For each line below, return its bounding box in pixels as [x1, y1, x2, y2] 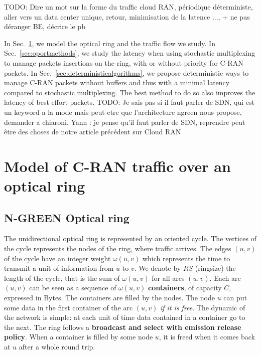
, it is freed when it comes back [159, 331, 255, 342]
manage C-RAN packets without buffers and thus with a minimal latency [4, 77, 230, 88]
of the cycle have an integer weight [4, 253, 111, 263]
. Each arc [209, 272, 241, 283]
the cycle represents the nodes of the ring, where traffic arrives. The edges [4, 243, 231, 254]
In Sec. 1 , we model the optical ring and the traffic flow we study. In [4, 38, 215, 48]
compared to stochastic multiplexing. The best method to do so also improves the [4, 87, 255, 97]
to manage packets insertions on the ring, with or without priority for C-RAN [4, 57, 243, 68]
